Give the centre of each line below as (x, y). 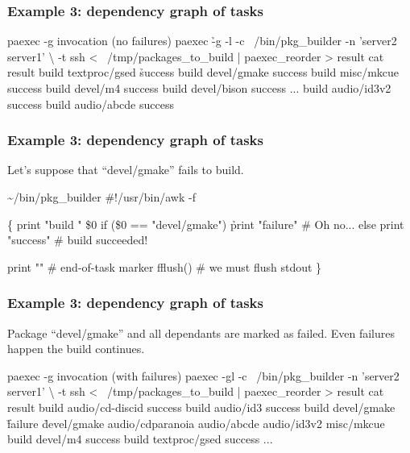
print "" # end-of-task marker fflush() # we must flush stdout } (165, 266)
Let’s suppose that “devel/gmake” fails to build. (126, 170)
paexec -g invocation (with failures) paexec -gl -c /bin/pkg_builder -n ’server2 (203, 375)
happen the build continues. (76, 349)
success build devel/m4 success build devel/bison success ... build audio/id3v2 (199, 88)
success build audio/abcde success (91, 104)
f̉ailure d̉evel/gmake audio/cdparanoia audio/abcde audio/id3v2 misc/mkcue (196, 423)
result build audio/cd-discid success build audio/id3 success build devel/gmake (201, 407)
